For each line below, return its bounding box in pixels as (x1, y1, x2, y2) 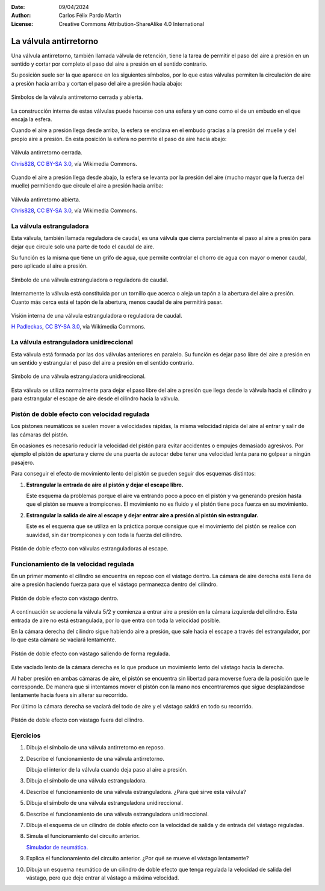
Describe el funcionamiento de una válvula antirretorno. (26, 755, 165, 762)
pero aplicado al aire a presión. (11, 262, 88, 269)
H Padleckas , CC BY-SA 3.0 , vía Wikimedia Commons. (11, 323, 146, 330)
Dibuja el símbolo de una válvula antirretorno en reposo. (26, 744, 166, 751)
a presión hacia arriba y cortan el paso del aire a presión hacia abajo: (11, 80, 183, 87)
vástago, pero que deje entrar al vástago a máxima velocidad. (26, 874, 179, 881)
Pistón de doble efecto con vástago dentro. (11, 594, 119, 602)
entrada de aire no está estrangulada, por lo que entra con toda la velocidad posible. (11, 617, 221, 624)
